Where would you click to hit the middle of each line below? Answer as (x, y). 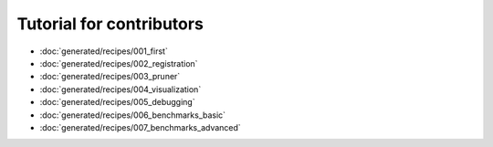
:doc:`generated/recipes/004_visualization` (121, 89)
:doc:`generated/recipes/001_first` (104, 51)
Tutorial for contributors (110, 24)
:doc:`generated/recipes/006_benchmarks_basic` (133, 115)
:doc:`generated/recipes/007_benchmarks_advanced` (140, 127)
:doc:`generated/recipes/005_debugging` (117, 102)
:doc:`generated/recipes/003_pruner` (110, 77)
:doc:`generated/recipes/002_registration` (119, 63)
